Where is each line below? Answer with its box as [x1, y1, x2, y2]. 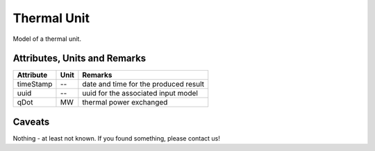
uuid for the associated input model [82, 89, 198, 98]
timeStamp [17, 80, 53, 89]
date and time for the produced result [82, 80, 205, 89]
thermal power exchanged [82, 98, 168, 107]
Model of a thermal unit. [12, 35, 81, 43]
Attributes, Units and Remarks [12, 53, 147, 64]
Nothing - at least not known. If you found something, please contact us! [12, 134, 220, 142]
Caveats [12, 116, 50, 127]
